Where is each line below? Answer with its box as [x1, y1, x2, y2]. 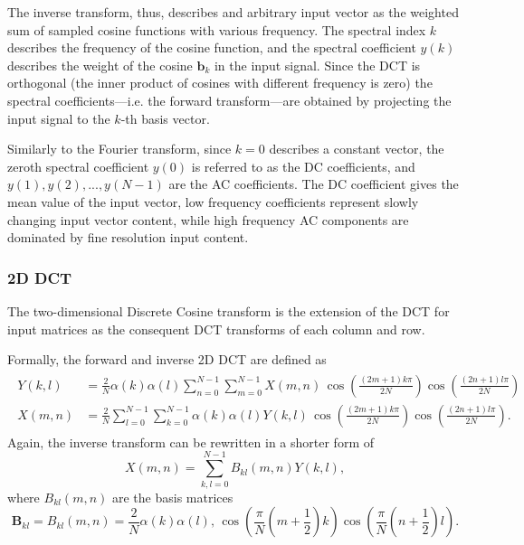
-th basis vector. [120, 108, 210, 127]
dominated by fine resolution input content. [7, 228, 249, 247]
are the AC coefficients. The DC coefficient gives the [168, 174, 459, 193]
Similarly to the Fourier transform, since [7, 139, 232, 158]
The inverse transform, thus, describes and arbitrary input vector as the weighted [7, 3, 459, 21]
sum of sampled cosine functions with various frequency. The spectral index [7, 20, 426, 39]
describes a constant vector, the [269, 139, 444, 158]
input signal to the [7, 108, 110, 127]
